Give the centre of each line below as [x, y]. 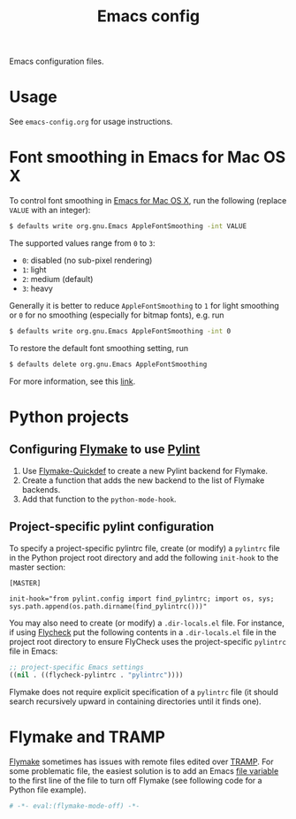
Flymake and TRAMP [87, 737]
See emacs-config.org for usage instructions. [91, 122]
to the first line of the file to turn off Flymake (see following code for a [136, 781]
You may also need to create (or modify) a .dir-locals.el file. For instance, [147, 623]
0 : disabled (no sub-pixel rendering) [87, 260]
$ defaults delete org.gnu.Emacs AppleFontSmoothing [108, 364]
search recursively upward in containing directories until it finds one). [136, 701]
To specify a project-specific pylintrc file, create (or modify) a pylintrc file [144, 548]
